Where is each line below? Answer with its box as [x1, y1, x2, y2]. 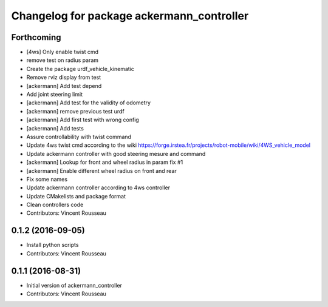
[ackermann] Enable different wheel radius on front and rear [26, 167, 177, 174]
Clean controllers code [26, 201, 84, 209]
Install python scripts [26, 241, 79, 249]
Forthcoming [11, 32, 61, 42]
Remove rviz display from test [26, 73, 101, 81]
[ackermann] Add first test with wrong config [26, 116, 139, 124]
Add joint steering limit [26, 91, 83, 98]
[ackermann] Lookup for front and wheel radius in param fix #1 [26, 158, 183, 166]
